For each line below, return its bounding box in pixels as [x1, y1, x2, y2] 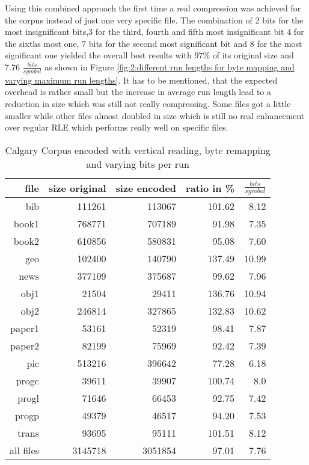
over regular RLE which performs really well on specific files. [5, 121, 228, 134]
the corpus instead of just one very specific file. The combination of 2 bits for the [5, 13, 304, 26]
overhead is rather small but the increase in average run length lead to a [5, 85, 272, 98]
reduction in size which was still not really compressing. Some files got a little [5, 97, 291, 109]
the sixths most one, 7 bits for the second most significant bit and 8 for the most [5, 37, 302, 49]
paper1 [10, 321, 39, 335]
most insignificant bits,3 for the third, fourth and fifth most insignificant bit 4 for [5, 25, 304, 38]
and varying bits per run [86, 156, 189, 171]
